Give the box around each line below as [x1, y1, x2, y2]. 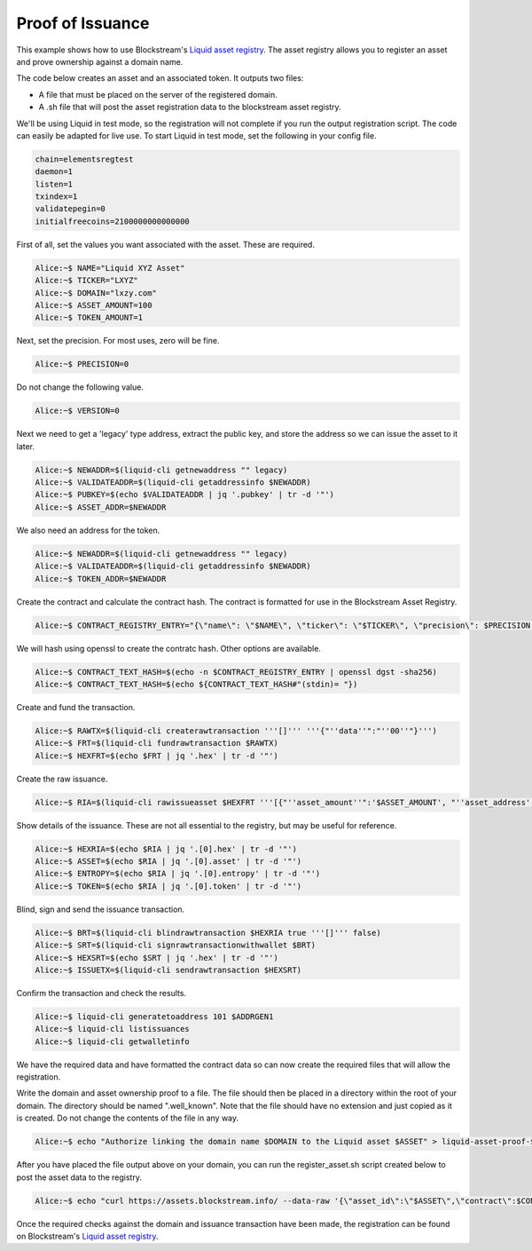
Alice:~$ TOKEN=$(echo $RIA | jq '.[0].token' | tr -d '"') [35, 881, 302, 891]
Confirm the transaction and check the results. [16, 987, 186, 998]
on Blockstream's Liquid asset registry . [16, 1231, 159, 1241]
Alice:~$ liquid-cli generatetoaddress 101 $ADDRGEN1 [35, 1011, 274, 1021]
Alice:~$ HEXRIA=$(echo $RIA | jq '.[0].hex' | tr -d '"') [35, 843, 297, 854]
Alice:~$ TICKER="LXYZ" [35, 275, 139, 286]
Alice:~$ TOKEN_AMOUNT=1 [35, 313, 144, 323]
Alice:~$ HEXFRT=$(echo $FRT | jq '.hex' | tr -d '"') [35, 750, 278, 761]
